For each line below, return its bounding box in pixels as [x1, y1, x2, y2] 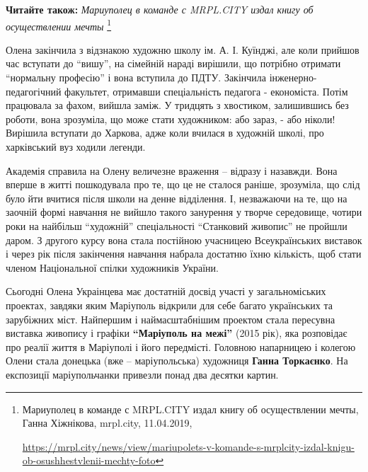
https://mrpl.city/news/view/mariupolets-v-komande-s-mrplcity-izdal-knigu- [22, 439, 355, 454]
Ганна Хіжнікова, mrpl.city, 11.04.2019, [22, 415, 192, 430]
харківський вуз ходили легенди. [6, 139, 146, 154]
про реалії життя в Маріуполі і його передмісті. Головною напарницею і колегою [6, 339, 356, 354]
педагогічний [6, 84, 62, 98]
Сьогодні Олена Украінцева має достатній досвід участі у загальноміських [6, 284, 326, 299]
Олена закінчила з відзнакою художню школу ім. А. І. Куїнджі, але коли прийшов [6, 42, 360, 57]
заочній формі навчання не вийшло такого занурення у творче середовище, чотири [6, 205, 362, 219]
